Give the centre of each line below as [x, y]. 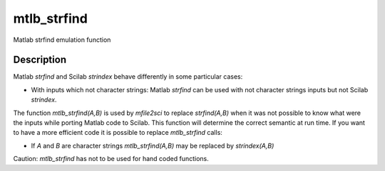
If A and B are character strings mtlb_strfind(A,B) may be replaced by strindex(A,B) [153, 145]
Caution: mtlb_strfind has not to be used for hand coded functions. [111, 159]
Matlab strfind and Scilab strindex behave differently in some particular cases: [128, 77]
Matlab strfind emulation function [62, 40]
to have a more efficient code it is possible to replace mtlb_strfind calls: [118, 133]
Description [40, 60]
